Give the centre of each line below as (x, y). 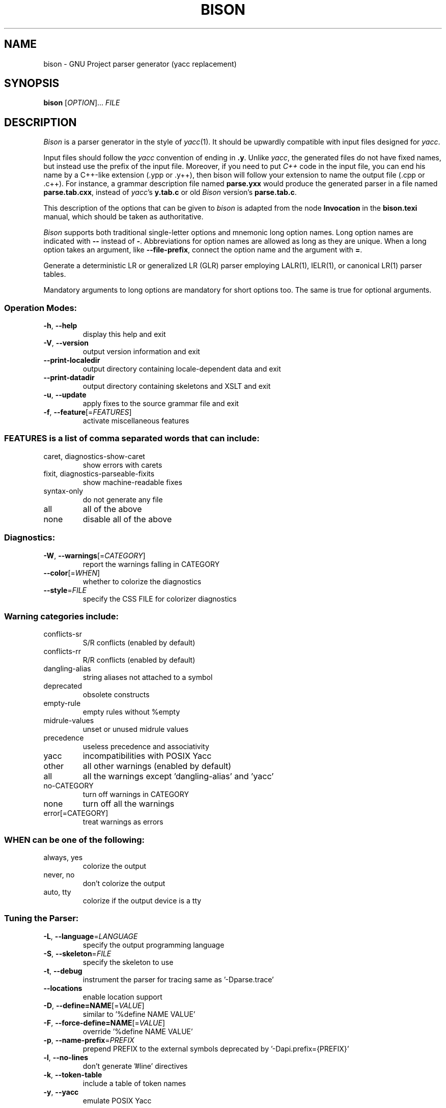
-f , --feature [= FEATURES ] (88, 412)
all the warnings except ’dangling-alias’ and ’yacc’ (178, 776)
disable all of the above (127, 519)
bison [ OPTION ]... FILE (82, 103)
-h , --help (60, 326)
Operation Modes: (41, 308)
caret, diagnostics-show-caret (94, 456)
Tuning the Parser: (41, 918)
